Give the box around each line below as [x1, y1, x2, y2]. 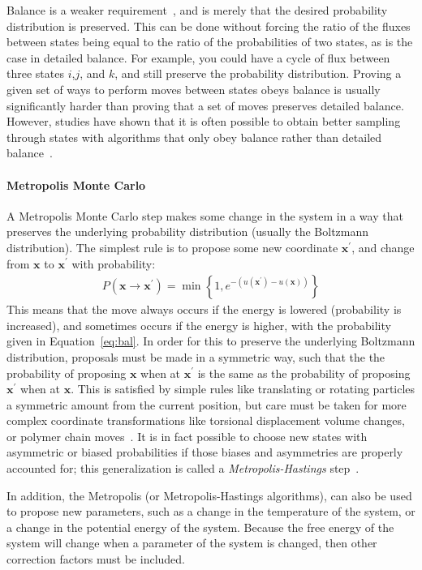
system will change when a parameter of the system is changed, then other [6, 534, 377, 551]
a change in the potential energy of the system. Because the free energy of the [6, 518, 394, 535]
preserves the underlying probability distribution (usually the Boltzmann [6, 223, 369, 240]
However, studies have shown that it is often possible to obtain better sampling [6, 113, 401, 130]
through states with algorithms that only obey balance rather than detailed [6, 128, 382, 145]
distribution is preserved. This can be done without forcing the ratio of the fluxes [6, 17, 411, 34]
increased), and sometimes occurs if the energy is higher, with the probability [6, 316, 391, 333]
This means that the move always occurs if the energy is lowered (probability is [6, 301, 402, 318]
